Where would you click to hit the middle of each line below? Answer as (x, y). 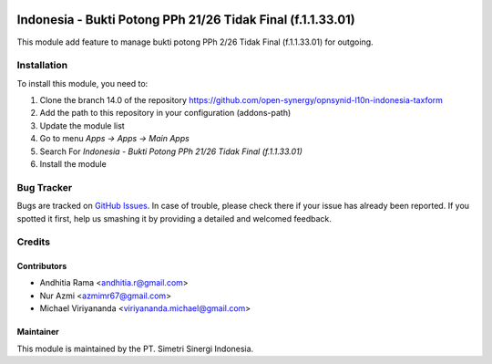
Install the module (73, 164)
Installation (42, 66)
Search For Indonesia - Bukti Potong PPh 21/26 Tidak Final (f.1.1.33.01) (171, 151)
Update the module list (82, 125)
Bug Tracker (45, 187)
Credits (33, 242)
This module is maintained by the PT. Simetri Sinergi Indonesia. (135, 348)
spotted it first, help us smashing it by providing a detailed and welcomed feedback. (174, 218)
